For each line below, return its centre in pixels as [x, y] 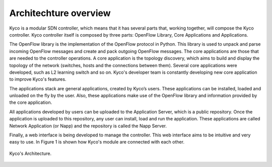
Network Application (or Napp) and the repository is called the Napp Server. [88, 126]
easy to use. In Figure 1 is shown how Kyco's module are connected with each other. [97, 142]
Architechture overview [60, 13]
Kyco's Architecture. [30, 153]
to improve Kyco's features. [38, 79]
